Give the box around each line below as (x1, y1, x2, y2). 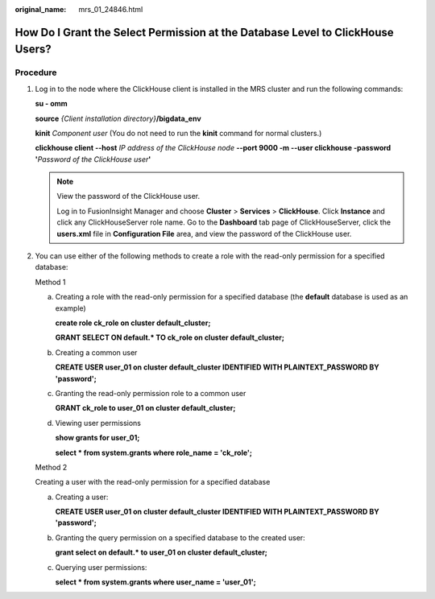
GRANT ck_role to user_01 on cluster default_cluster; (55, 403, 236, 413)
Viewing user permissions (55, 418, 141, 428)
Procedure (14, 67, 57, 78)
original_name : (14, 5, 67, 14)
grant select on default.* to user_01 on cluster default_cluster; (55, 547, 267, 557)
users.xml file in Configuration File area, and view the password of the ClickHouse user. (56, 229, 352, 238)
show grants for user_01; (55, 433, 140, 443)
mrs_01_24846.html (78, 5, 143, 14)
